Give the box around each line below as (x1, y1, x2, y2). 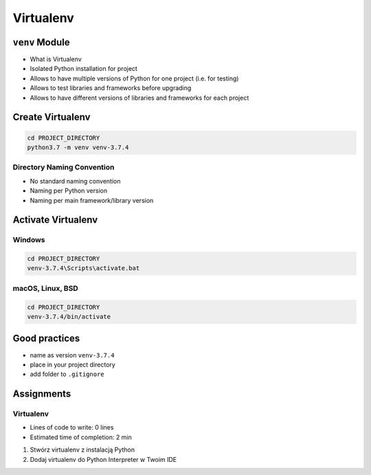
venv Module (12, 36, 70, 48)
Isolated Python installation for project (30, 65, 137, 73)
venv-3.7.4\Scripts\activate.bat (27, 265, 140, 272)
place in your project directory (30, 360, 116, 368)
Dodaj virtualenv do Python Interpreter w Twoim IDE (30, 455, 177, 463)
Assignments (12, 388, 71, 400)
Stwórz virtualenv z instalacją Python (30, 445, 135, 454)
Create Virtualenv (12, 111, 91, 123)
